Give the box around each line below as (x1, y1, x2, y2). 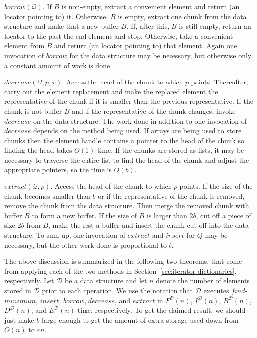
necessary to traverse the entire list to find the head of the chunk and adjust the (4, 154, 249, 165)
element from (4, 40, 45, 51)
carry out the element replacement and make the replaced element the (4, 86, 218, 96)
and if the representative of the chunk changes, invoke (72, 105, 236, 116)
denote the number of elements (156, 275, 250, 286)
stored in (4, 285, 31, 296)
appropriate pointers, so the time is (4, 164, 112, 174)
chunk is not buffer (4, 105, 62, 116)
